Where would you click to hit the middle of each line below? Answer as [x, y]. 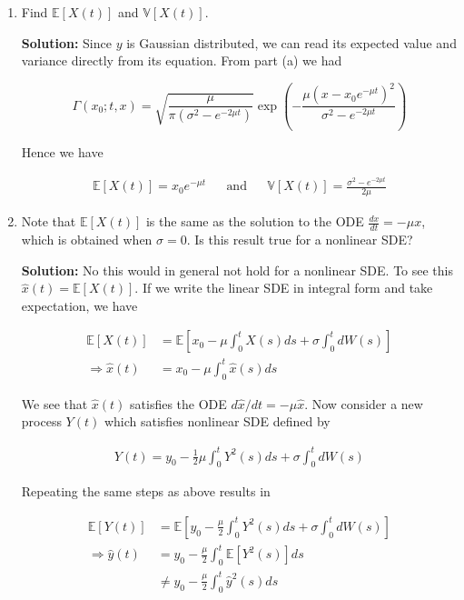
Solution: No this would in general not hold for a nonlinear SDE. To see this [237, 270]
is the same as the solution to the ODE [255, 221]
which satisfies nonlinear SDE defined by [217, 421]
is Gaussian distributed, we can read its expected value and [291, 42]
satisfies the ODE [178, 403]
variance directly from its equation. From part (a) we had [182, 60]
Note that [49, 221]
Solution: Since [66, 42]
